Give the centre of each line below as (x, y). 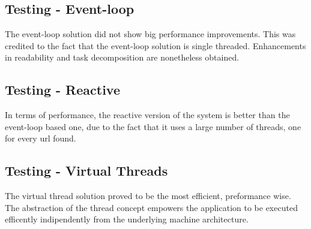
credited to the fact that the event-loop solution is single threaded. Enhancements (155, 45)
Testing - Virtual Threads (86, 171)
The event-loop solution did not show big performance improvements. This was (150, 34)
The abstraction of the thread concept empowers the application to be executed (151, 207)
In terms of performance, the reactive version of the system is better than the (147, 115)
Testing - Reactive (62, 90)
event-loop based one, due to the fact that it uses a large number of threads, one (153, 126)
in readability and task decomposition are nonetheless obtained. (122, 57)
